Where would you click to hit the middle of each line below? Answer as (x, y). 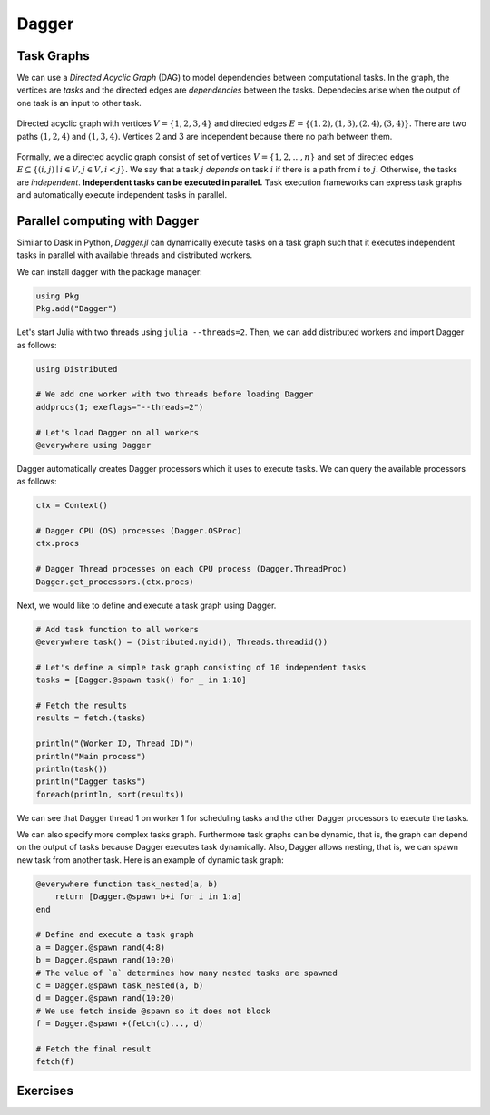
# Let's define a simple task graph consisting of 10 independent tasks (201, 667)
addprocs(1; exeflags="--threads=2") (120, 407)
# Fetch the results (81, 705)
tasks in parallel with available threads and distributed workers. (135, 255)
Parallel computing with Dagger (108, 221)
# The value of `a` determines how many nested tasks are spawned (186, 973)
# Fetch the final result (93, 1049)
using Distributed (77, 369)
